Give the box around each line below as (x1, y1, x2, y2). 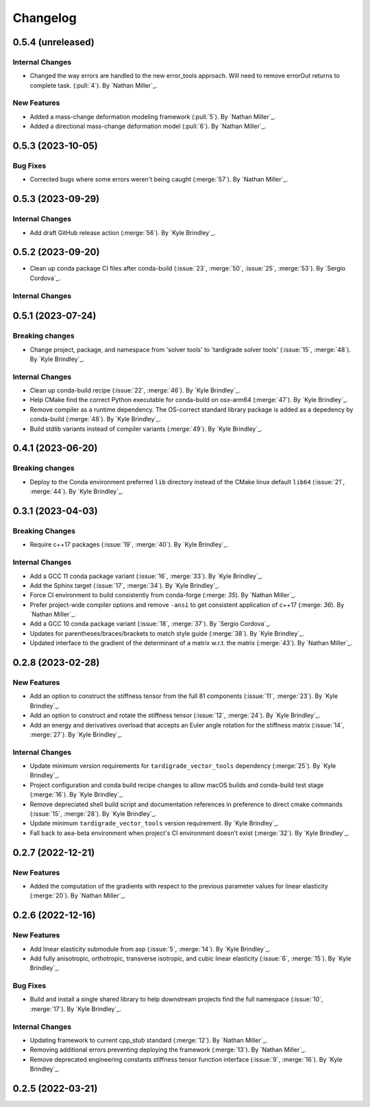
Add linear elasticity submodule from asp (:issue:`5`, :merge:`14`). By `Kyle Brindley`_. (29, 945, 271, 953)
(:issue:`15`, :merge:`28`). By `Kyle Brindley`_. (29, 810, 157, 818)
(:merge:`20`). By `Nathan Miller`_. (29, 891, 126, 900)
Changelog (12, 10, 77, 25)
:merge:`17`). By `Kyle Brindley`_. (29, 1004, 121, 1013)
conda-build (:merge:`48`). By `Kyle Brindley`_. (29, 415, 161, 423)
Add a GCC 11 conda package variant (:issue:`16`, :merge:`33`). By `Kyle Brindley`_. (29, 572, 263, 580)
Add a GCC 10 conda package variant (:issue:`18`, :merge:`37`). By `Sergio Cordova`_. (29, 620, 271, 628)
